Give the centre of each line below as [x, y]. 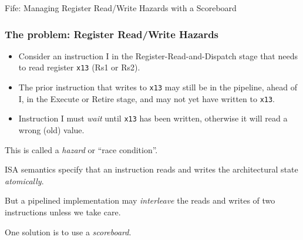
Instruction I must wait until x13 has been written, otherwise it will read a [153, 118]
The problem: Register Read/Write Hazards [112, 34]
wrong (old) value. [51, 130]
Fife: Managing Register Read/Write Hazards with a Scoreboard [121, 8]
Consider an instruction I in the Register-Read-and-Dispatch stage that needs [158, 55]
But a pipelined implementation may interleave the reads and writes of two [140, 200]
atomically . [24, 180]
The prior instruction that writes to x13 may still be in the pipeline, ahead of [158, 87]
